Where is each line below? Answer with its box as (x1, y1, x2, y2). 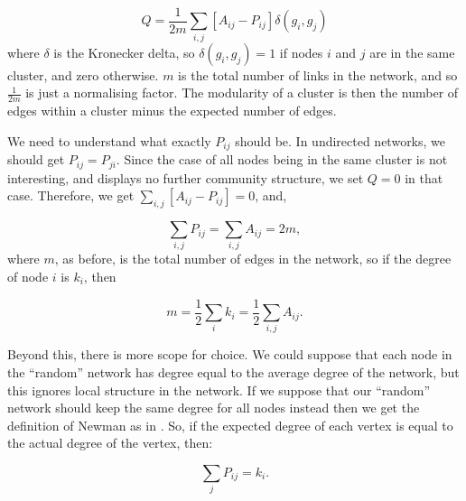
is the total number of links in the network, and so (178, 65, 458, 84)
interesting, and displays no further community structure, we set (7, 168, 364, 187)
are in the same (369, 42, 455, 61)
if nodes (279, 42, 323, 61)
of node (7, 267, 49, 286)
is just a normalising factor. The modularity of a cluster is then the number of (25, 83, 459, 102)
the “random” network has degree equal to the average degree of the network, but (7, 363, 460, 382)
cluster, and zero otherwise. (7, 65, 159, 84)
